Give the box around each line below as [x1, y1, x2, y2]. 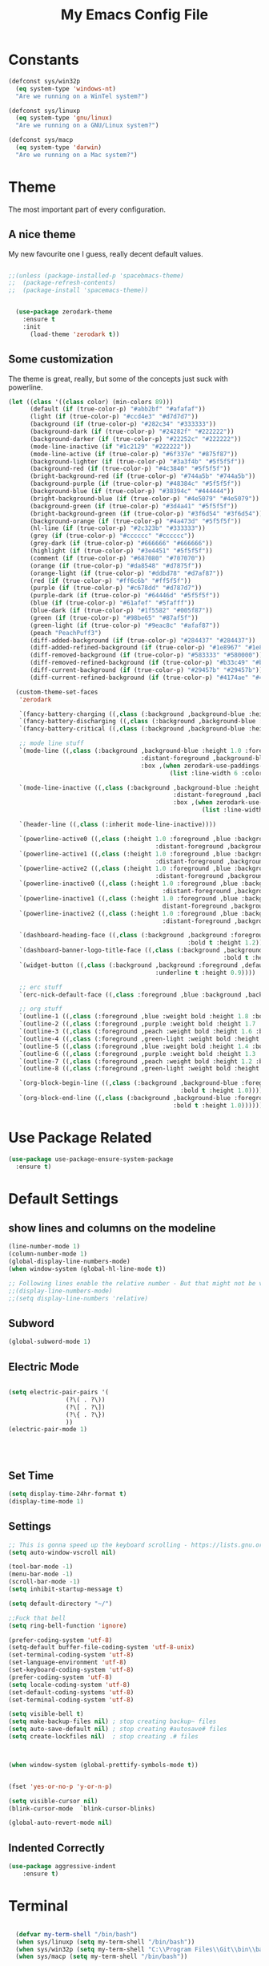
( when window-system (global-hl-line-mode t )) [8, 1265, 167, 1273]
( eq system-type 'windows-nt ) [15, 84, 116, 93]
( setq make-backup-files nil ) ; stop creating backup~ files [8, 1717, 217, 1725]
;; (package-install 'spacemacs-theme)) [8, 286, 149, 294]
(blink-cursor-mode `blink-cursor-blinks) [8, 1804, 156, 1813]
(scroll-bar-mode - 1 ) [8, 1578, 81, 1586]
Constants [8, 51, 79, 69]
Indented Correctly [8, 1841, 106, 1855]
